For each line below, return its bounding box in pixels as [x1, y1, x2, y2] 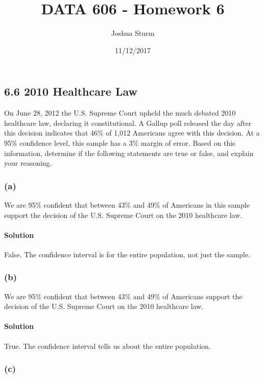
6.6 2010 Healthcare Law [4, 83, 138, 99]
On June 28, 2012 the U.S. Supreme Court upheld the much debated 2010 [4, 107, 236, 118]
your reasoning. [4, 158, 52, 168]
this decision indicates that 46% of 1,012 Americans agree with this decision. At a [4, 127, 260, 138]
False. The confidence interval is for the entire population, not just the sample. [4, 249, 251, 259]
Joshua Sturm [111, 28, 155, 38]
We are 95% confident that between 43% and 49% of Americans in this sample [4, 199, 250, 210]
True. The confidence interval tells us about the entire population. [4, 340, 211, 351]
